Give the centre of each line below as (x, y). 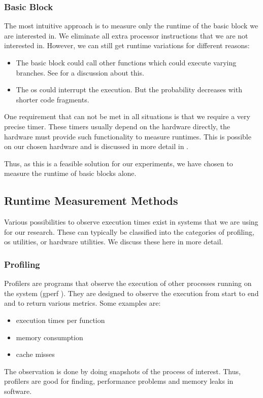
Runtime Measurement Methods (91, 201)
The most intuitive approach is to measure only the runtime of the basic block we (131, 26)
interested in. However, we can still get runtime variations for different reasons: (127, 45)
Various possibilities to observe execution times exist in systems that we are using (131, 222)
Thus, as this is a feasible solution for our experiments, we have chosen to (119, 163)
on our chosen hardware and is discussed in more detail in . (96, 146)
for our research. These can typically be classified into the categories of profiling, (129, 231)
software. (18, 391)
